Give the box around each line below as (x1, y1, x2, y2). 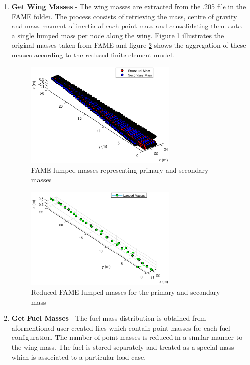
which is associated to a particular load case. (11, 351, 146, 362)
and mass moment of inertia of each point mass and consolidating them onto (11, 21, 242, 31)
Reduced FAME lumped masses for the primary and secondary (31, 287, 220, 297)
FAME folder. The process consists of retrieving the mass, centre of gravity (11, 11, 237, 21)
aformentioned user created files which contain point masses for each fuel (11, 322, 230, 333)
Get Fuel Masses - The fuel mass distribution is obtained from (11, 313, 206, 323)
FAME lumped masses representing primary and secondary (31, 165, 209, 175)
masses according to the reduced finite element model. (11, 49, 174, 59)
